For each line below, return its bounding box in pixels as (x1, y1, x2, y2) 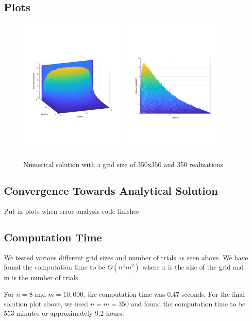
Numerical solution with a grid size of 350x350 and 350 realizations (23, 159, 223, 169)
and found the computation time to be (131, 298, 246, 308)
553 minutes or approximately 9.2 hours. (4, 308, 124, 318)
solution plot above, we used (4, 298, 88, 308)
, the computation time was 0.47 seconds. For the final (83, 289, 245, 299)
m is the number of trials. (4, 272, 80, 283)
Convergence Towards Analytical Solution (4, 183, 218, 198)
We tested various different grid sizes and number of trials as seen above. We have (4, 252, 248, 262)
